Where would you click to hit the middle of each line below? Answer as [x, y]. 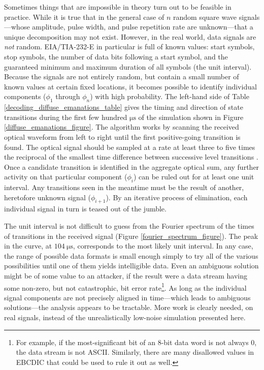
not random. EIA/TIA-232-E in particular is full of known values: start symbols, [129, 47]
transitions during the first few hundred [66, 117]
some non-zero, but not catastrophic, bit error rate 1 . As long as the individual [125, 287]
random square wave [205, 17]
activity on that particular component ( [66, 177]
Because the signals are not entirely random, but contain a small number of [122, 76]
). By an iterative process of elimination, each [177, 197]
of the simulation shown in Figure [191, 117]
